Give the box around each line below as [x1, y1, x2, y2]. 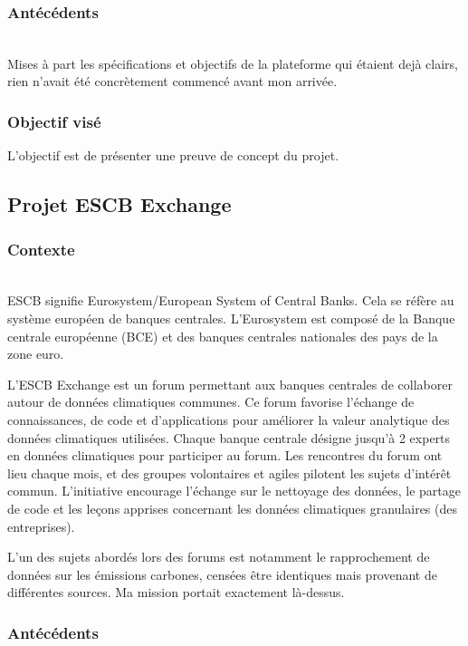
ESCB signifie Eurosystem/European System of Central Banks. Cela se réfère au [7, 291, 454, 310]
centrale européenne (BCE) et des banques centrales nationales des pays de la [7, 326, 438, 345]
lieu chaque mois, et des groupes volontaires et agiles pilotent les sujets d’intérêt [7, 463, 452, 482]
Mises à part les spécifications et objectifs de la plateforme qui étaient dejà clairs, [7, 53, 459, 72]
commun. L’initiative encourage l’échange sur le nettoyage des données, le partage [7, 481, 462, 500]
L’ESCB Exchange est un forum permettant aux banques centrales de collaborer [7, 374, 453, 393]
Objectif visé [7, 110, 101, 132]
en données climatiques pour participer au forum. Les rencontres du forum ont [7, 446, 443, 465]
